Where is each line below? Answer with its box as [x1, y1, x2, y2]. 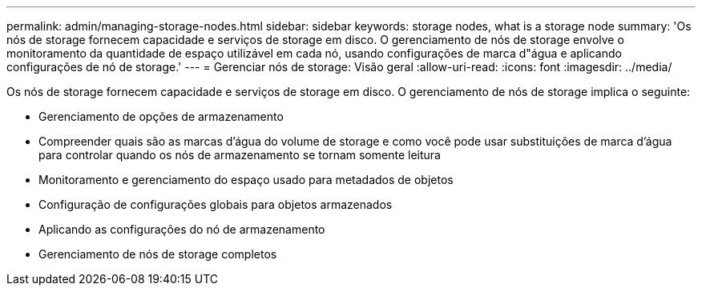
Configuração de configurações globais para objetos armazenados [38, 198, 393, 211]
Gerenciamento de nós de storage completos [38, 247, 277, 261]
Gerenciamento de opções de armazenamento [38, 110, 284, 123]
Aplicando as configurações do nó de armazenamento [38, 222, 325, 236]
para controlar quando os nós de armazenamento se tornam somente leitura [38, 148, 441, 162]
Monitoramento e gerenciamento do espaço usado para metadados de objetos [38, 173, 454, 186]
